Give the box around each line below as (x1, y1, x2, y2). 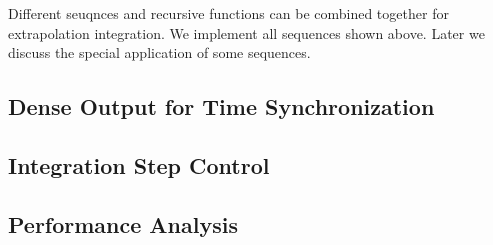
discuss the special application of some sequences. (8, 42, 311, 63)
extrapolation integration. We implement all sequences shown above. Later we (8, 22, 485, 43)
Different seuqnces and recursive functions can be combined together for (8, 3, 449, 23)
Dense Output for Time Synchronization (8, 91, 435, 122)
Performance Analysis (8, 208, 238, 239)
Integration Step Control (8, 149, 270, 180)
